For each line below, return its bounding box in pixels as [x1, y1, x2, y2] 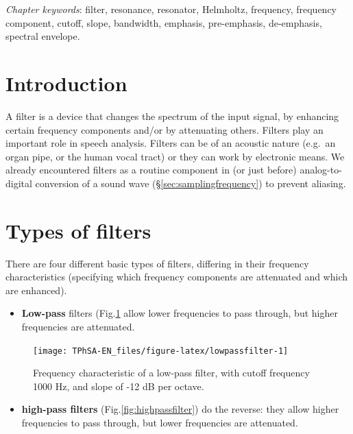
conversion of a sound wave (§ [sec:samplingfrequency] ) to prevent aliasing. [35, 176, 346, 190]
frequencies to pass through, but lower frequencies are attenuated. [21, 415, 298, 429]
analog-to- [300, 162, 342, 177]
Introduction [5, 69, 127, 97]
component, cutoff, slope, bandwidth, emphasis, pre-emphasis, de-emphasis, [5, 15, 322, 29]
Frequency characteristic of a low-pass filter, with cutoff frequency [33, 365, 310, 380]
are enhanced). [5, 282, 67, 297]
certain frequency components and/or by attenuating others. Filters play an [5, 122, 324, 136]
